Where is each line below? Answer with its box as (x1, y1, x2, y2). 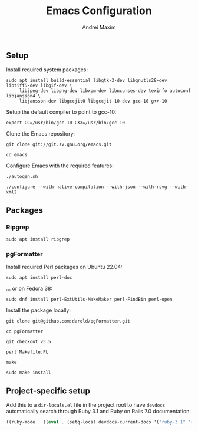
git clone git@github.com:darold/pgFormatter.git (6, 318, 131, 324)
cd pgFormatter (6, 328, 44, 334)
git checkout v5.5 (6, 339, 51, 345)
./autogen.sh (6, 174, 38, 180)
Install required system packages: (6, 66, 88, 73)
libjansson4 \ (6, 93, 41, 99)
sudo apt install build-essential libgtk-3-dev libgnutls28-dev (6, 78, 167, 84)
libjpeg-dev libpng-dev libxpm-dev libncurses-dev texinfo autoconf (19, 88, 192, 94)
